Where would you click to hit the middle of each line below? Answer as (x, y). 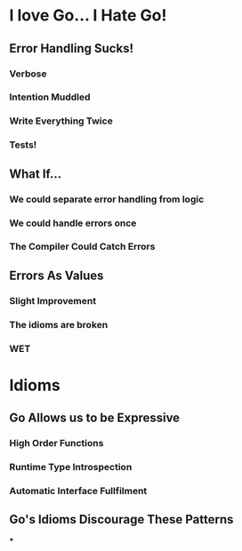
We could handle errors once (73, 223)
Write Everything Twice (61, 121)
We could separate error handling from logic (107, 199)
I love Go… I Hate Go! (88, 16)
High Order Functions (56, 443)
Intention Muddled (50, 97)
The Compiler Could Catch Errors (82, 247)
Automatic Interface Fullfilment (78, 491)
